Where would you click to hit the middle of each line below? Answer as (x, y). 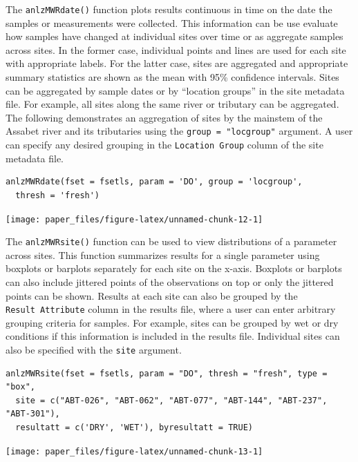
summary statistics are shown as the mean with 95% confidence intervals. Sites (172, 77)
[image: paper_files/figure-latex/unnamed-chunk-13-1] (134, 451)
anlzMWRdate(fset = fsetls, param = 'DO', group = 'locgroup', (154, 182)
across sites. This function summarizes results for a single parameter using (163, 254)
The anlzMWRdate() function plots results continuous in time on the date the (169, 9)
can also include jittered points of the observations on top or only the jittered (170, 282)
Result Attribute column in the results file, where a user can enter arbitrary (171, 309)
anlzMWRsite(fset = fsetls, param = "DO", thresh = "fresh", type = (167, 373)
